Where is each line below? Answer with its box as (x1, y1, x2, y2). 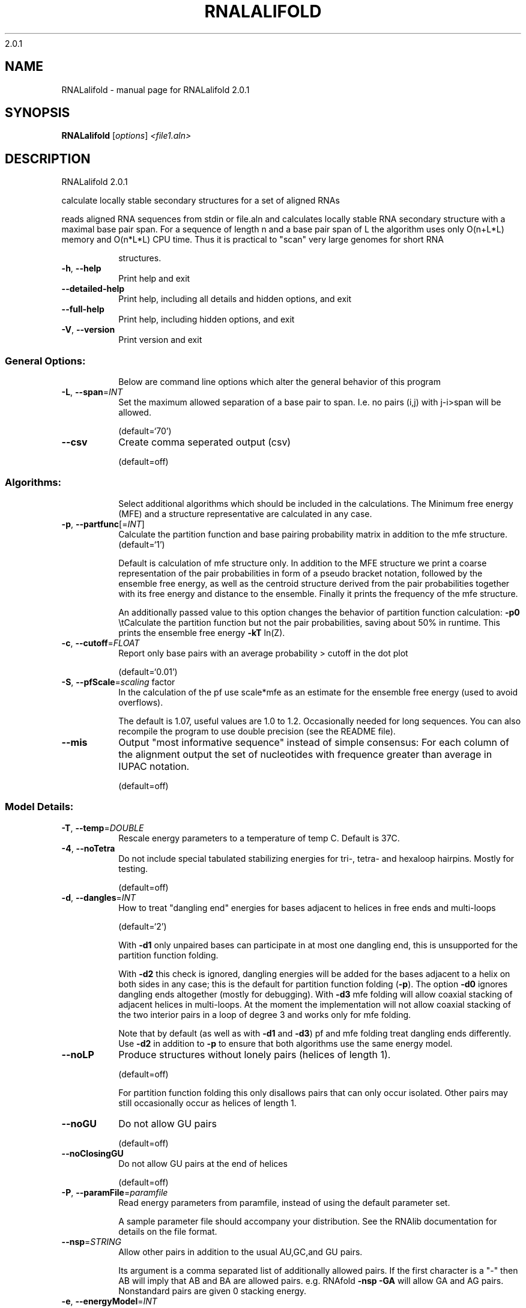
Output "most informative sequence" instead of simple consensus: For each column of (118, 736, 509, 748)
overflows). (118, 697, 163, 707)
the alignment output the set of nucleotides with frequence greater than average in (118, 748, 492, 760)
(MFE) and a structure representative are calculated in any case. (118, 508, 372, 519)
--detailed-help (61, 283, 125, 294)
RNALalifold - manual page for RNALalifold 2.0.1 (61, 84, 250, 95)
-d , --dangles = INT (61, 892, 136, 903)
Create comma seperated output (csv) (118, 436, 291, 449)
